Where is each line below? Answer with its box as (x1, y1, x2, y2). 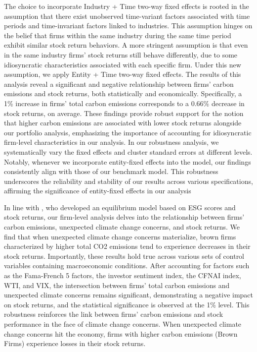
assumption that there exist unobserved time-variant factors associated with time (4, 10, 250, 21)
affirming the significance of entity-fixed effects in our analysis (4, 185, 191, 196)
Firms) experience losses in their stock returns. (4, 338, 146, 349)
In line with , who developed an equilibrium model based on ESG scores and (4, 202, 236, 212)
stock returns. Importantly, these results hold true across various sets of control (4, 250, 245, 261)
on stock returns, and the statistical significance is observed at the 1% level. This (4, 299, 250, 309)
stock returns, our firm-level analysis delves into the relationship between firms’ (4, 212, 245, 222)
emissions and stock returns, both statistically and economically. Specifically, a (4, 88, 242, 99)
